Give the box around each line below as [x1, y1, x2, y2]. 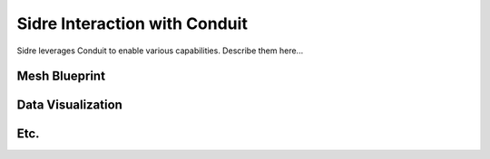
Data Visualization [16, 98, 122, 113]
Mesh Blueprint [16, 69, 106, 84]
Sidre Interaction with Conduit [16, 14, 249, 33]
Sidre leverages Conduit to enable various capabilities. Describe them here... [16, 45, 304, 56]
